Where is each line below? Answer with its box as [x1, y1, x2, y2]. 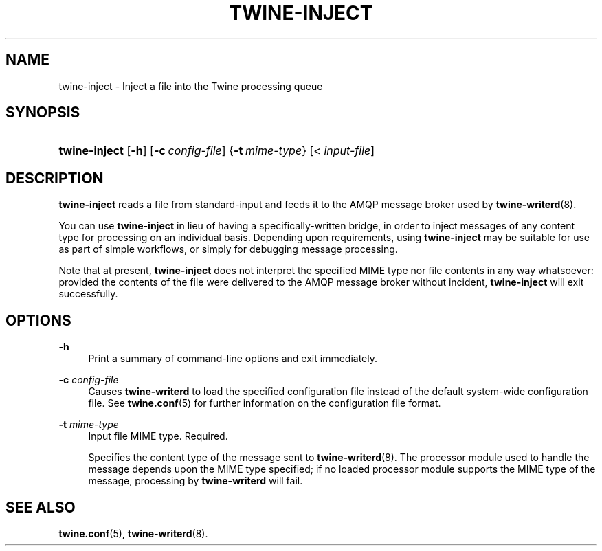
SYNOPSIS [5, 104, 80, 122]
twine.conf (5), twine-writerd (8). [58, 527, 208, 539]
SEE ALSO [5, 498, 76, 516]
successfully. [58, 288, 118, 300]
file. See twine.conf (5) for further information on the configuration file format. [88, 397, 441, 409]
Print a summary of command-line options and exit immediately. [88, 352, 378, 365]
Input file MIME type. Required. [88, 430, 228, 442]
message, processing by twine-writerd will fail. [88, 475, 303, 487]
